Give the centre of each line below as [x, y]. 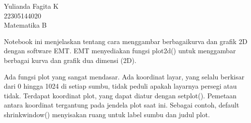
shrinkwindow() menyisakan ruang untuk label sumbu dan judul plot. [107, 114]
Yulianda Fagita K [31, 6]
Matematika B [25, 25]
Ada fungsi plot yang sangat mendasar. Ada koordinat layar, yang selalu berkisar [124, 76]
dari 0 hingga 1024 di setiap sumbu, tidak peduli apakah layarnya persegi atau [120, 86]
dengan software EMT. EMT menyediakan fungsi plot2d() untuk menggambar [120, 51]
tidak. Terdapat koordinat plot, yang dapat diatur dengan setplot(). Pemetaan [120, 95]
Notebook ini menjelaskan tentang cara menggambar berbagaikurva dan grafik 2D [126, 41]
